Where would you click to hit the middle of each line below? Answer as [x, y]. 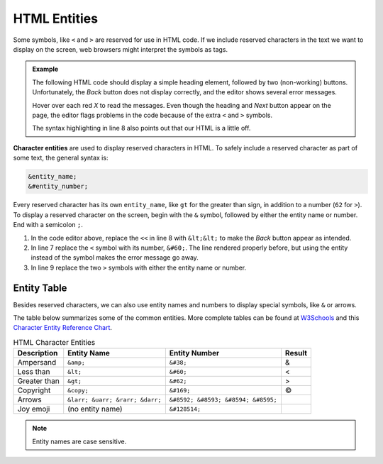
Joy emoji [34, 409]
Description [38, 353]
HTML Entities [56, 18]
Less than [34, 372]
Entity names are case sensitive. [79, 441]
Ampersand [37, 363]
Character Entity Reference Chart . [63, 328]
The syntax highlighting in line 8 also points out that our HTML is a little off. [141, 128]
